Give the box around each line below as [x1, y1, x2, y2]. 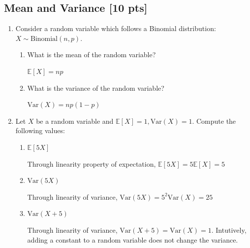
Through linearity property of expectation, [27, 158, 156, 169]
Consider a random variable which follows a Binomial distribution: [15, 23, 216, 34]
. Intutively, [211, 224, 247, 235]
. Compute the [192, 115, 236, 126]
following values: [15, 125, 65, 136]
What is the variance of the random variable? [27, 82, 164, 93]
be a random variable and [36, 115, 114, 126]
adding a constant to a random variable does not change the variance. [27, 234, 238, 245]
